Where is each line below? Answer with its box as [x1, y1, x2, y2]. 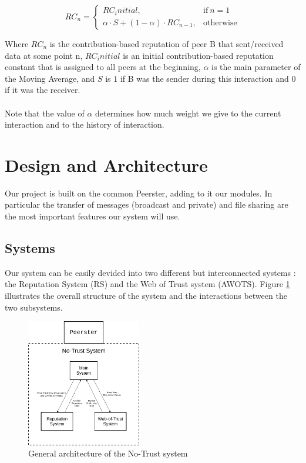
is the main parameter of [211, 61, 301, 73]
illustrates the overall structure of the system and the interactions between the [5, 289, 287, 302]
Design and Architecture [5, 152, 208, 176]
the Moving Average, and [5, 72, 95, 84]
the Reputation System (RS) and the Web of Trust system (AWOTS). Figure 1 [5, 278, 290, 290]
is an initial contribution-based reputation [123, 49, 274, 61]
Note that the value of [5, 106, 85, 119]
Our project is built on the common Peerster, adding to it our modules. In [5, 186, 273, 199]
